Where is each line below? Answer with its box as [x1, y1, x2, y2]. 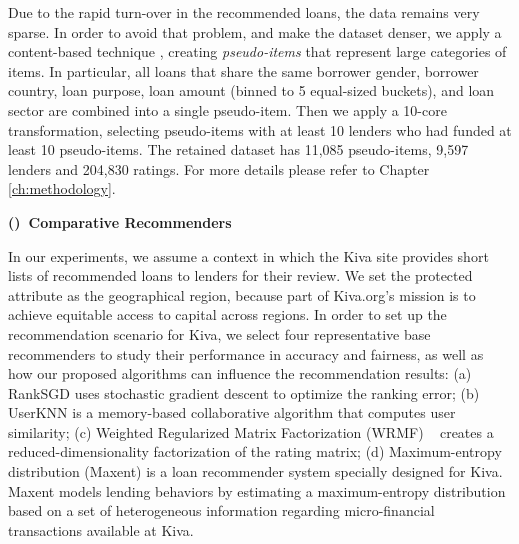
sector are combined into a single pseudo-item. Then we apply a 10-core [8, 99, 447, 120]
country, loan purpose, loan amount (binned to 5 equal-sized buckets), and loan [8, 80, 495, 101]
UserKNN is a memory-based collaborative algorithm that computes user [8, 402, 456, 423]
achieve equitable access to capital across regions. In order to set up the [8, 304, 447, 325]
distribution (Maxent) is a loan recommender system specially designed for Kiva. [8, 461, 503, 482]
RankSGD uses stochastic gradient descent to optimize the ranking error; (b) [8, 382, 480, 403]
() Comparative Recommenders [8, 211, 232, 232]
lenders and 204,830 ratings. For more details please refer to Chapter [8, 158, 430, 179]
